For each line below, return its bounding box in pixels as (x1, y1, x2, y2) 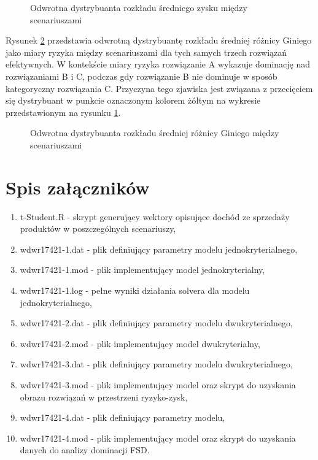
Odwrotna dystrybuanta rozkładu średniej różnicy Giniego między (30, 126, 279, 139)
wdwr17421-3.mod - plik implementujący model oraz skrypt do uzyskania (20, 378, 296, 391)
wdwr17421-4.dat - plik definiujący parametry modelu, (20, 411, 225, 424)
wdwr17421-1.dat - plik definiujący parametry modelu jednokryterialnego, (20, 242, 298, 255)
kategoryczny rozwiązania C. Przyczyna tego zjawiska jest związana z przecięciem (6, 82, 313, 94)
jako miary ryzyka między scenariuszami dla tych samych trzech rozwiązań (6, 45, 287, 58)
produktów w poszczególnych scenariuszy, (20, 222, 176, 235)
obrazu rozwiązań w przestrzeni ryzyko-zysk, (20, 390, 188, 403)
